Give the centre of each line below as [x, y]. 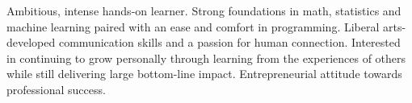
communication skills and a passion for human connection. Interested [229, 42]
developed [31, 42]
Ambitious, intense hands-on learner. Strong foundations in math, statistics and [204, 10]
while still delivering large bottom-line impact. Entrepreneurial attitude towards [204, 74]
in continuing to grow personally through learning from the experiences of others [206, 58]
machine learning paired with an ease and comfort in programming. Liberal [193, 26]
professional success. [56, 89]
